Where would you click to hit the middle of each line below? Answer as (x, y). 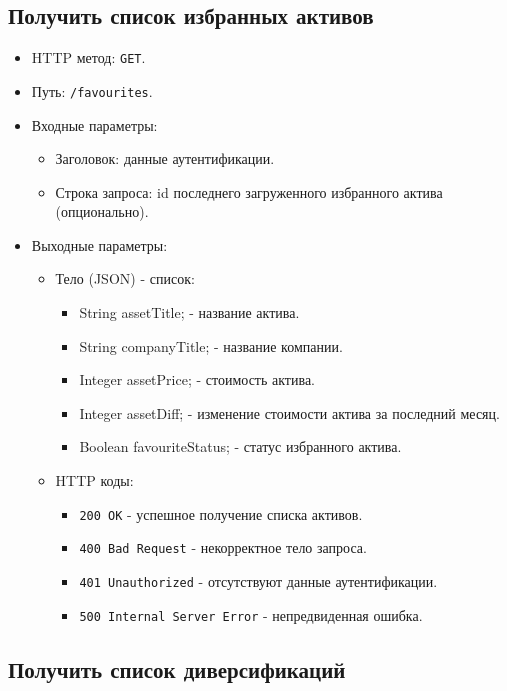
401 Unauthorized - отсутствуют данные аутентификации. (258, 580)
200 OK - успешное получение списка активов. (221, 513)
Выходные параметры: (99, 244)
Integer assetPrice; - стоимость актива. (197, 379)
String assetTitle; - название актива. (189, 312)
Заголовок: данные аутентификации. (165, 158)
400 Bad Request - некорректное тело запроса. (223, 547)
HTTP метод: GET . (88, 57)
